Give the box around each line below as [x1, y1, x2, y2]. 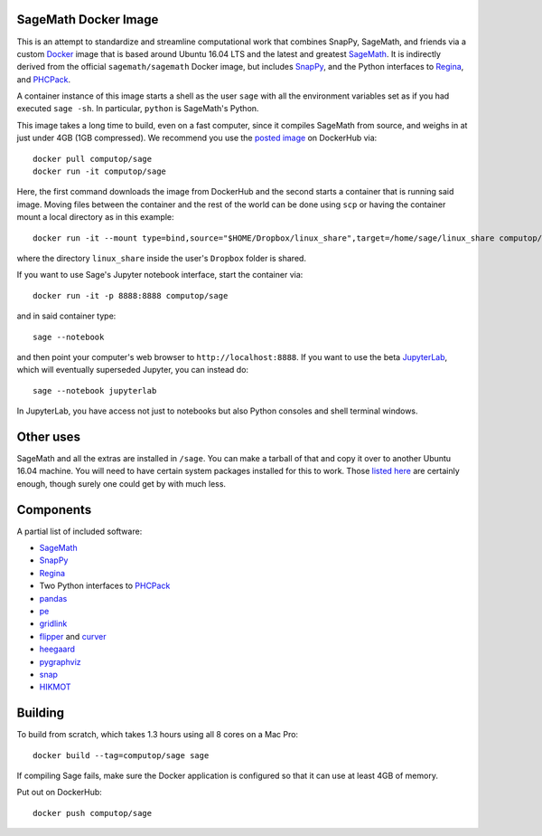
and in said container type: [16, 310, 117, 321]
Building [16, 706, 65, 721]
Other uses [16, 429, 81, 444]
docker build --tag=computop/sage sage [33, 750, 210, 760]
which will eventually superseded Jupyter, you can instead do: [16, 365, 248, 375]
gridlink [39, 618, 68, 629]
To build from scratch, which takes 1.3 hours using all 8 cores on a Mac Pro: [16, 729, 298, 740]
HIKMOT [39, 681, 71, 692]
